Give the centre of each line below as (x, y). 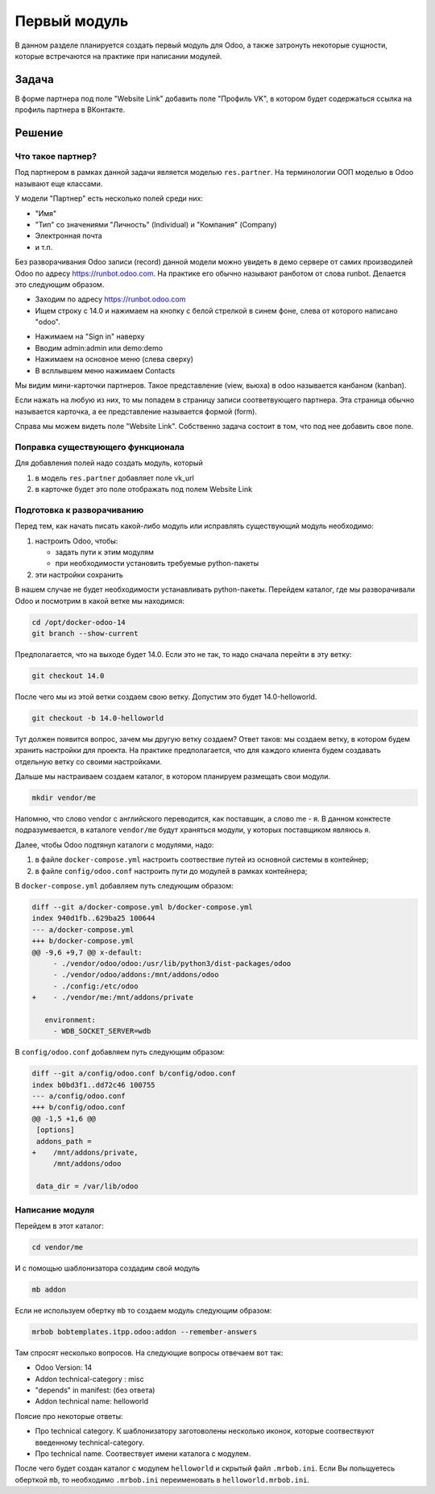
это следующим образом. (60, 284)
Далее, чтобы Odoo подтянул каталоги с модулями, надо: (114, 845)
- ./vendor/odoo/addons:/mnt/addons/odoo (136, 975)
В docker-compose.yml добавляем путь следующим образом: (124, 886)
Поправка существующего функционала (100, 447)
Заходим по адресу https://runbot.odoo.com (110, 299)
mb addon (49, 1289)
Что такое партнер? (56, 156)
